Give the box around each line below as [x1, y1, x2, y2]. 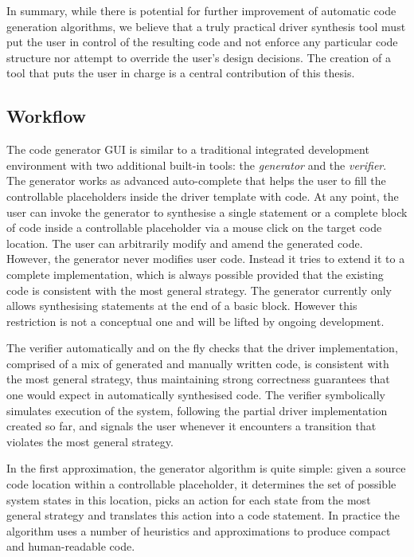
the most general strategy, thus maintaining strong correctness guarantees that [6, 371, 390, 387]
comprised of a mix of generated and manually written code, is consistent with [6, 355, 389, 371]
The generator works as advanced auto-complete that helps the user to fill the [6, 172, 386, 189]
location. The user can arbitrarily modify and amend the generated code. [6, 234, 363, 251]
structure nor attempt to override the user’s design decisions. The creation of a [6, 49, 391, 65]
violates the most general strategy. [6, 433, 174, 449]
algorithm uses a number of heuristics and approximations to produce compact [6, 522, 391, 539]
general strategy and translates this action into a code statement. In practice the [6, 507, 400, 524]
